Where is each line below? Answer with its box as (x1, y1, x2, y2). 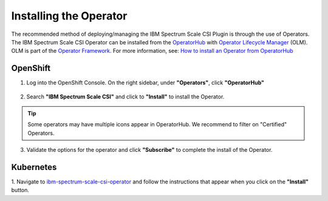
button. (11, 186, 30, 194)
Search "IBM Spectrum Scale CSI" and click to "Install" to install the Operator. (26, 93, 225, 100)
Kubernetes (11, 162, 57, 172)
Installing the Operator (11, 9, 128, 22)
